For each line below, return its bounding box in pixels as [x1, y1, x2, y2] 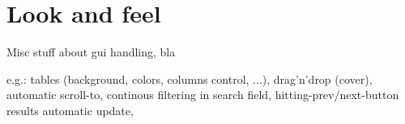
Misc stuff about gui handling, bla [6, 43, 176, 60]
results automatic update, [6, 101, 134, 118]
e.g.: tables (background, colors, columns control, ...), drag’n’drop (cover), [6, 70, 373, 87]
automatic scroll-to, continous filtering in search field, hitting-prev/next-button [6, 86, 399, 103]
